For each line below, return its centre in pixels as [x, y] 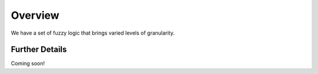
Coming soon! [28, 63]
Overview [35, 15]
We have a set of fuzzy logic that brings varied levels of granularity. [93, 33]
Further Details [39, 50]
